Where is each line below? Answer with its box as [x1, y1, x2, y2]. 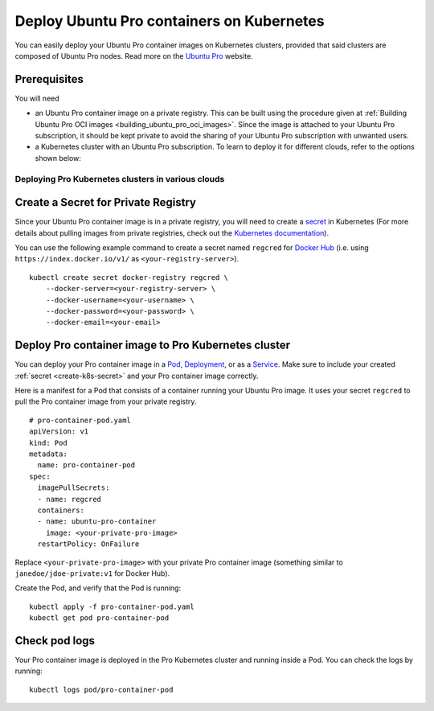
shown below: [35, 153, 82, 162]
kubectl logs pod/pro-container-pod [29, 684, 174, 694]
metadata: [29, 450, 68, 458]
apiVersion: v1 [29, 427, 89, 436]
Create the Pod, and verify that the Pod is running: [14, 583, 181, 593]
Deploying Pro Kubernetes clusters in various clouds [14, 173, 225, 184]
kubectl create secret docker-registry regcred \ [29, 273, 229, 282]
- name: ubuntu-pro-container [37, 517, 157, 526]
